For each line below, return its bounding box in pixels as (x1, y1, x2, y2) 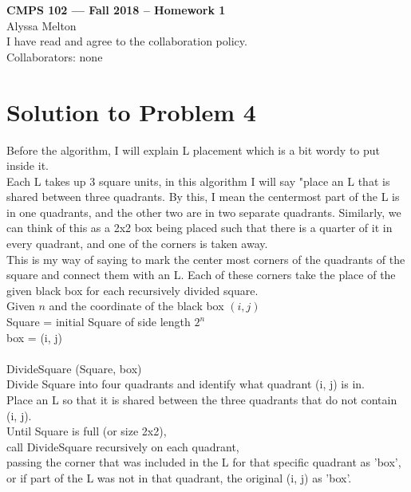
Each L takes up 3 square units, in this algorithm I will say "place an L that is (6, 172, 390, 189)
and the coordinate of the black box (49, 297, 224, 314)
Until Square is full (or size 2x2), (6, 423, 167, 439)
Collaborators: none (6, 48, 103, 65)
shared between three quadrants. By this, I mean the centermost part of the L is (6, 188, 400, 205)
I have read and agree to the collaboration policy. (6, 33, 247, 49)
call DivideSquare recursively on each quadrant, (6, 438, 239, 455)
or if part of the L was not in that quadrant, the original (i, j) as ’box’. (6, 469, 352, 486)
